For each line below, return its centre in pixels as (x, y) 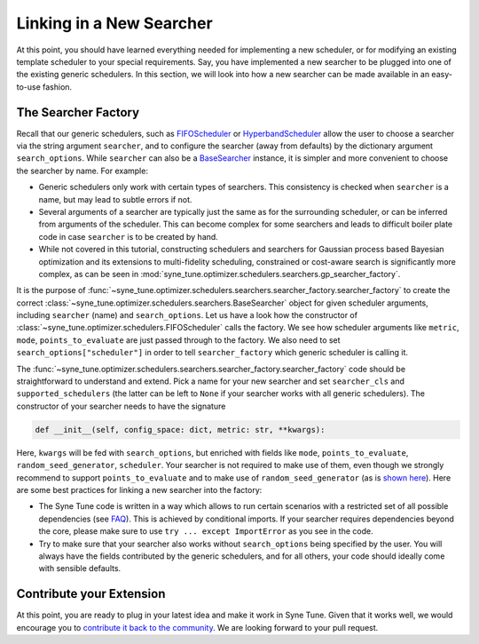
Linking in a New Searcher (114, 23)
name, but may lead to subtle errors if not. (115, 199)
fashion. (58, 87)
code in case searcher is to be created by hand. (129, 236)
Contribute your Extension (91, 594)
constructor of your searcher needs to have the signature (121, 406)
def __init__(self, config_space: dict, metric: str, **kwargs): (180, 429)
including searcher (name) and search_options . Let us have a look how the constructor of (187, 315)
